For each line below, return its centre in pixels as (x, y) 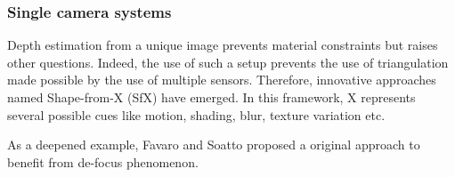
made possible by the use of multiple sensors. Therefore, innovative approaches (222, 80)
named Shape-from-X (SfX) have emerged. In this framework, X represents (211, 97)
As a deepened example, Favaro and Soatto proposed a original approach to (214, 145)
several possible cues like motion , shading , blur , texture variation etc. (196, 114)
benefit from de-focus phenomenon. (103, 161)
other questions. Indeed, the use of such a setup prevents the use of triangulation (228, 62)
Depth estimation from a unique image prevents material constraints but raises (223, 45)
